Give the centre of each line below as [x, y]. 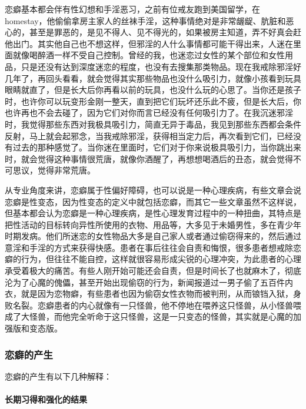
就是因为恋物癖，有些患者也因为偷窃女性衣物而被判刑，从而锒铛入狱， [157, 294]
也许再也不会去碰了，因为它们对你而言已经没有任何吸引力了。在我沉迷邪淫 [149, 113]
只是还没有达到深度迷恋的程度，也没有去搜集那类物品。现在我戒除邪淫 [157, 66]
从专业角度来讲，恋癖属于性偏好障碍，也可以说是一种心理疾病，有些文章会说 [153, 190]
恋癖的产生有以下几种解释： [58, 376]
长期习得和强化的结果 [46, 399]
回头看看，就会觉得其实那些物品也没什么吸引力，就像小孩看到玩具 [173, 78]
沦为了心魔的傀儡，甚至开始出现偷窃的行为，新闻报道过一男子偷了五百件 [145, 282]
